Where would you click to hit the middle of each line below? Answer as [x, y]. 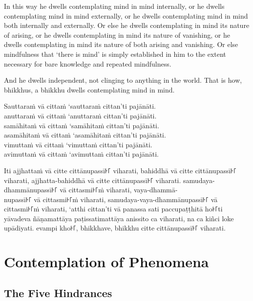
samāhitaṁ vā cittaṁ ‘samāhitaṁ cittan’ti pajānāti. [82, 125]
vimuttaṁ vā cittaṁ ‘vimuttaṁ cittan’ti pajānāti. [78, 144]
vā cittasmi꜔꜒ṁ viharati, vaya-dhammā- [119, 190]
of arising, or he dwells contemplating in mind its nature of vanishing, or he [117, 35]
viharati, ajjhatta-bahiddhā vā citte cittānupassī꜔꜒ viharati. [93, 180]
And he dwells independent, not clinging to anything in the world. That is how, [123, 80]
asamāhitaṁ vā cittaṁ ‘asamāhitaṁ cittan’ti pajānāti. [85, 135]
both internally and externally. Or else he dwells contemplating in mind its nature [127, 25]
